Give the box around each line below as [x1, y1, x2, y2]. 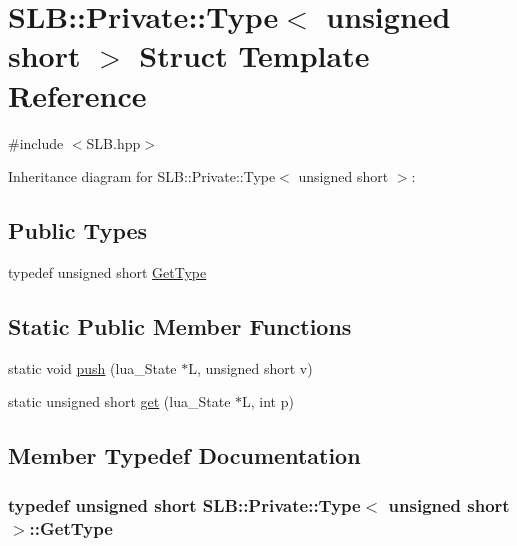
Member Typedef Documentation [8, 440, 361, 471]
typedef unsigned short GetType [8, 261, 207, 282]
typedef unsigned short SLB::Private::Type [8, 492, 361, 517]
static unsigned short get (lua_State [8, 391, 231, 412]
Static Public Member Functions [8, 310, 352, 341]
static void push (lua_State [8, 357, 177, 378]
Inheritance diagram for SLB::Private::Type [8, 166, 276, 187]
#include [8, 132, 64, 153]
